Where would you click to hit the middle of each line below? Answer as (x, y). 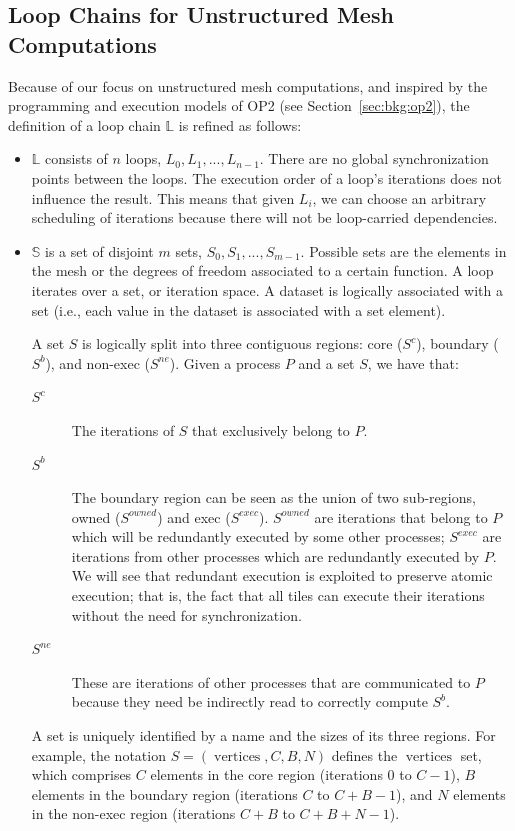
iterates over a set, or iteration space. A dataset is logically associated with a (267, 289)
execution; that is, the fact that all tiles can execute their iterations (278, 595)
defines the (364, 754)
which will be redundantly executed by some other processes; (258, 536)
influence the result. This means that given (163, 197)
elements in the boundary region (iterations (164, 793)
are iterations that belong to (401, 516)
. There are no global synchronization (374, 158)
